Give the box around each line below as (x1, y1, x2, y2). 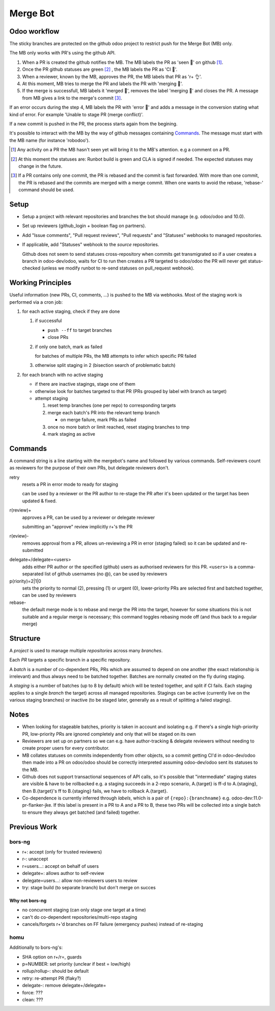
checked (22, 265, 41, 271)
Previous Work (9, 822, 58, 831)
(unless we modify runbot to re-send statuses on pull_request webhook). (41, 265, 195, 271)
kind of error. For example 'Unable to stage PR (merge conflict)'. (9, 111, 144, 117)
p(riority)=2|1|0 (9, 578, 42, 584)
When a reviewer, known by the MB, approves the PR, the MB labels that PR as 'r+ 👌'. (22, 73, 202, 79)
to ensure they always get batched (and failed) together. (22, 809, 140, 815)
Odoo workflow (9, 27, 60, 36)
